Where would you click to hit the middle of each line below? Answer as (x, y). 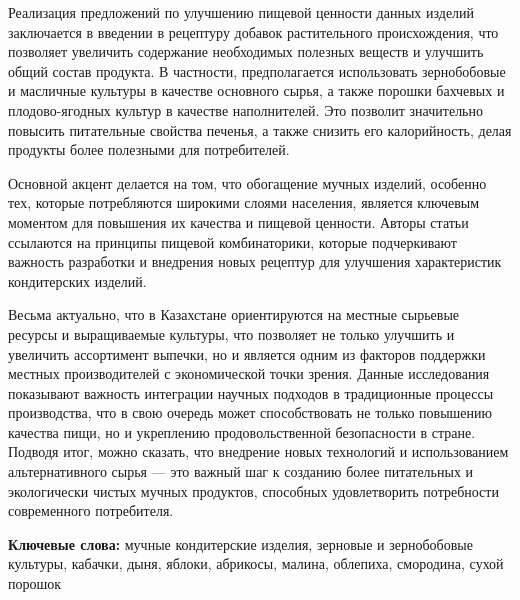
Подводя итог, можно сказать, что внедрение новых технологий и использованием (258, 451)
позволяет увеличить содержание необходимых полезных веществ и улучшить (246, 51)
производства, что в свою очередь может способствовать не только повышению (250, 412)
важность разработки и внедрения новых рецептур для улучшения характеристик (255, 261)
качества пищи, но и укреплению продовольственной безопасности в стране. (242, 431)
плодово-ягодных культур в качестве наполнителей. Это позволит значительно (245, 109)
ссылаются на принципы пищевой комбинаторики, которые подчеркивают (232, 241)
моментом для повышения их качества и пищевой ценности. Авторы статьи (238, 221)
